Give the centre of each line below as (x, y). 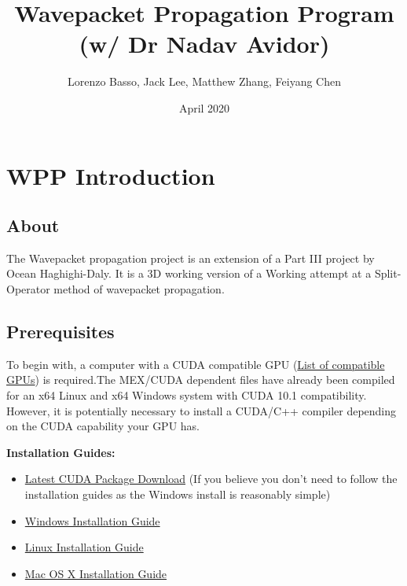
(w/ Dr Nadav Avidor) (204, 44)
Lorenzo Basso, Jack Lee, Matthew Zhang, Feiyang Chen (204, 81)
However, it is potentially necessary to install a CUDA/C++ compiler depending (202, 410)
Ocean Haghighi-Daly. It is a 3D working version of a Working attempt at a (189, 273)
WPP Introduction (111, 175)
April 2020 (204, 107)
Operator (28, 289)
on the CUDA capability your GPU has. (103, 426)
